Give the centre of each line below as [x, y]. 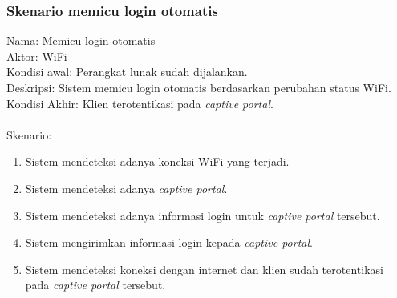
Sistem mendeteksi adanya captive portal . [126, 188]
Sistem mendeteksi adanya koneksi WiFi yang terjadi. [157, 161]
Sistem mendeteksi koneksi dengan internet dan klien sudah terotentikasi [204, 269]
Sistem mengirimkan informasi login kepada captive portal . [169, 242]
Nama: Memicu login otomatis [81, 40]
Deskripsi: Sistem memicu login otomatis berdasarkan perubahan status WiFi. [199, 87]
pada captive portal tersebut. [95, 285]
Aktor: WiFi [37, 56]
